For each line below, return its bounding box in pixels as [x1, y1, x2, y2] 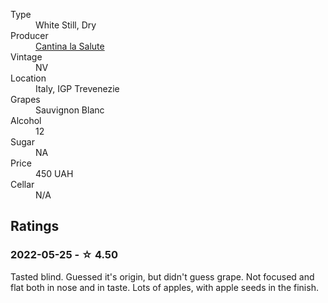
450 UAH [35, 168, 74, 179]
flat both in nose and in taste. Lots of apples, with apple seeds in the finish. [10, 281, 319, 293]
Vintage [10, 51, 43, 63]
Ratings [10, 218, 60, 235]
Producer [10, 30, 49, 41]
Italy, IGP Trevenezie [35, 83, 120, 94]
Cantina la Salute [35, 40, 105, 52]
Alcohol [10, 115, 42, 126]
